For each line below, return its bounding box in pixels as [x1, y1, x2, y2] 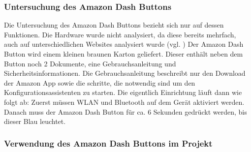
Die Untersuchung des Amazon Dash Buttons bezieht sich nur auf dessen [4, 20, 224, 30]
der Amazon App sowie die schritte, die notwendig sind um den [4, 77, 195, 88]
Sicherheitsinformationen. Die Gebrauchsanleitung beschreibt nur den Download [4, 68, 246, 78]
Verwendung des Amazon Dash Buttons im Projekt [4, 137, 213, 149]
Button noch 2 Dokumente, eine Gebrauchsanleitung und [4, 58, 176, 68]
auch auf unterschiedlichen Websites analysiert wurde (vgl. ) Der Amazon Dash [4, 39, 244, 49]
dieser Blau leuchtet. [4, 116, 66, 126]
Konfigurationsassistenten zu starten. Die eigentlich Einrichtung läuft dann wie [4, 87, 242, 97]
